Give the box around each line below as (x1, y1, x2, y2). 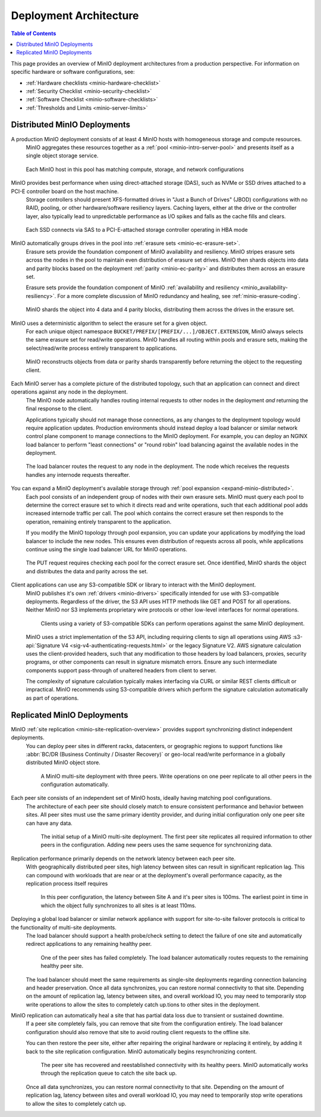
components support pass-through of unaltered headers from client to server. (26, 666, 217, 674)
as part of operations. (26, 694, 79, 702)
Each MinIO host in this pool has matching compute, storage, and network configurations (26, 166, 244, 173)
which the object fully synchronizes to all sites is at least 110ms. (40, 902, 196, 909)
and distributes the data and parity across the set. (26, 567, 148, 575)
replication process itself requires (26, 880, 108, 887)
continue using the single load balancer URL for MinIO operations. (26, 545, 187, 553)
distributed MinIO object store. (26, 759, 100, 766)
